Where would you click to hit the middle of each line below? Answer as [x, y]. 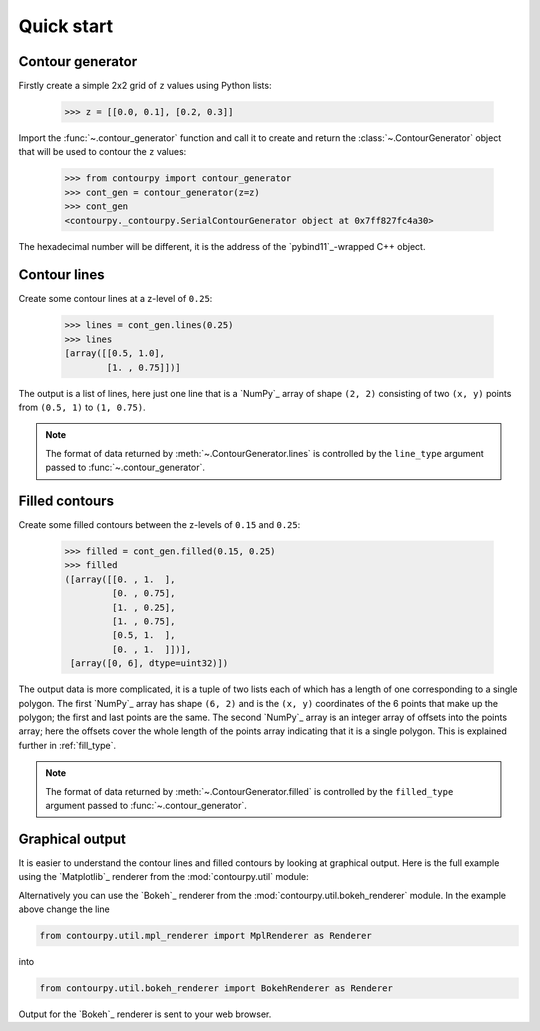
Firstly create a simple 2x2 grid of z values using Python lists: [145, 86]
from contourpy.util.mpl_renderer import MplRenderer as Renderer [205, 935]
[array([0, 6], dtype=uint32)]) [149, 663]
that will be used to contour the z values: [102, 152]
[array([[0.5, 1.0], [114, 353]
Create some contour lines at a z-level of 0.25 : [115, 299]
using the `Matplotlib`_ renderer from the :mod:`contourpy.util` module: [163, 877]
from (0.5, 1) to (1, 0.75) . [82, 407]
